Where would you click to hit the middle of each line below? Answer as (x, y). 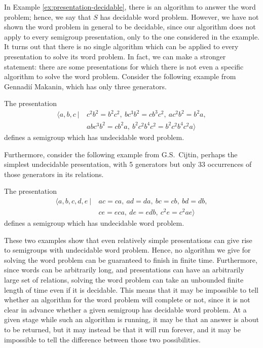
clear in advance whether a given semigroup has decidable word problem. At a (125, 309)
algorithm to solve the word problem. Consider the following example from (120, 76)
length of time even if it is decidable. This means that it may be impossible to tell (131, 289)
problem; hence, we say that (48, 16)
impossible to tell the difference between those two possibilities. (102, 339)
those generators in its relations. (54, 174)
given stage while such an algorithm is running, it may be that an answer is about (131, 319)
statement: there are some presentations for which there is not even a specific (124, 66)
